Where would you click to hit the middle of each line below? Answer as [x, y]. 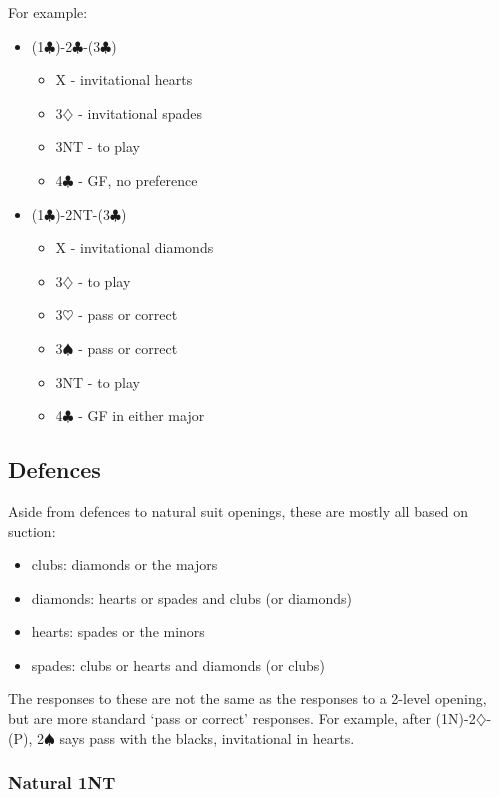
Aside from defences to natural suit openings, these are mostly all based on [238, 510]
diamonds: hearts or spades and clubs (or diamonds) [192, 597]
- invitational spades [140, 112]
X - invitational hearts [124, 79]
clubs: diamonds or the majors [124, 564]
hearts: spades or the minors [118, 631]
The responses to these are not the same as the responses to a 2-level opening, [247, 698]
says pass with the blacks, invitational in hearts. [207, 737]
